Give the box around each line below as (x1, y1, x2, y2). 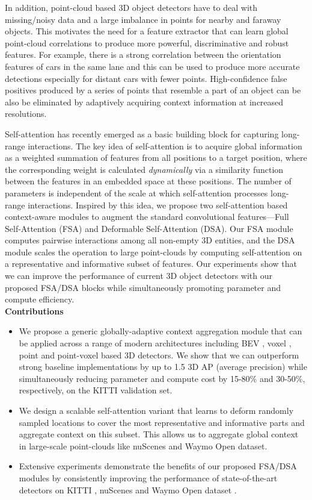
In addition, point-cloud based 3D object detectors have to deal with (5, 1, 258, 13)
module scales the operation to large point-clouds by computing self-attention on (5, 245, 302, 258)
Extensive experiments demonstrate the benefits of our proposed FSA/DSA (19, 460, 297, 472)
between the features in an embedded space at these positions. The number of (5, 175, 292, 187)
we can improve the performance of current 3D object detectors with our (5, 269, 273, 282)
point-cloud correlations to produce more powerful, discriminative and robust (5, 36, 289, 49)
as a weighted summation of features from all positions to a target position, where (5, 151, 307, 164)
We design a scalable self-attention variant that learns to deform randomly (19, 404, 294, 416)
